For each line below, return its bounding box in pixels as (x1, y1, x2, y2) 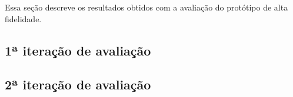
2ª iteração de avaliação (5, 75, 151, 93)
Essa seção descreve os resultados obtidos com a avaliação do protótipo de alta (5, 1, 288, 13)
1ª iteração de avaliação (5, 41, 151, 59)
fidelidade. (5, 12, 42, 25)
